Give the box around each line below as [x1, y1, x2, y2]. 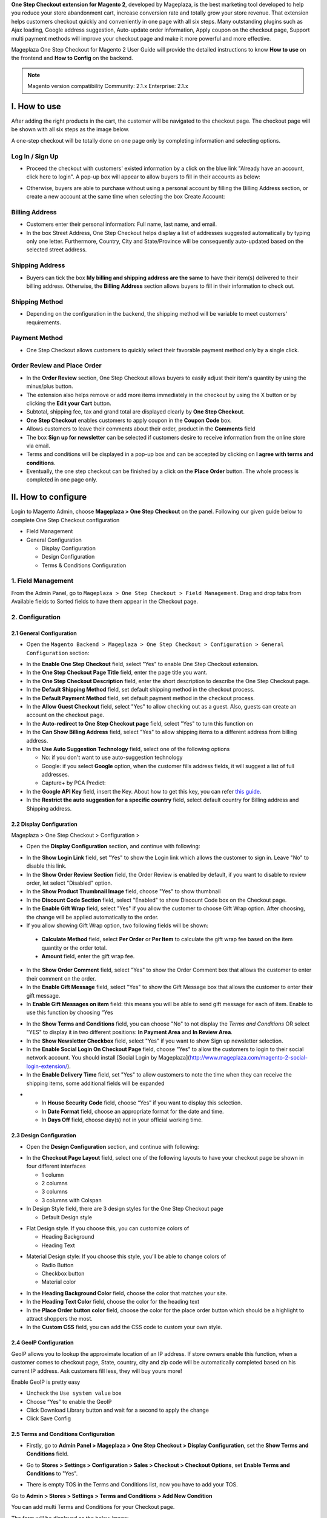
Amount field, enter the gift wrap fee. [41, 953, 135, 960]
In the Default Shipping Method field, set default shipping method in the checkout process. [26, 686, 255, 693]
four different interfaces [26, 1163, 86, 1170]
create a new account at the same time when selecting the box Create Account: [26, 193, 225, 200]
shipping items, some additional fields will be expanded [26, 1080, 165, 1087]
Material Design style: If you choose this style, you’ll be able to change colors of [26, 1253, 226, 1260]
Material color [41, 1278, 76, 1285]
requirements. [26, 319, 62, 326]
